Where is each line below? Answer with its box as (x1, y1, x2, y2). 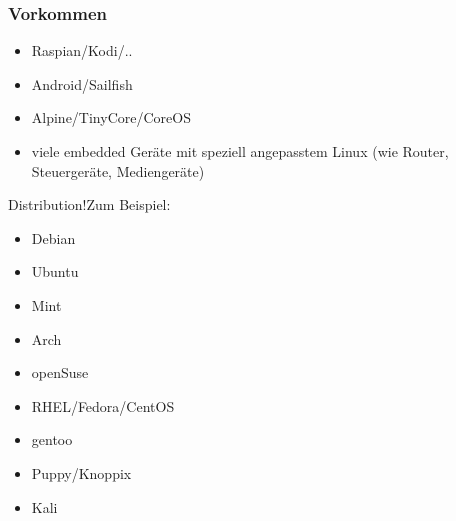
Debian (31, 227, 76, 248)
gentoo (31, 429, 73, 450)
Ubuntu (31, 261, 79, 282)
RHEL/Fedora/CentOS (31, 395, 175, 416)
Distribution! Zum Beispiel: (8, 194, 171, 215)
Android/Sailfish (31, 73, 133, 94)
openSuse (31, 362, 89, 383)
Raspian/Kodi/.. (31, 40, 133, 61)
